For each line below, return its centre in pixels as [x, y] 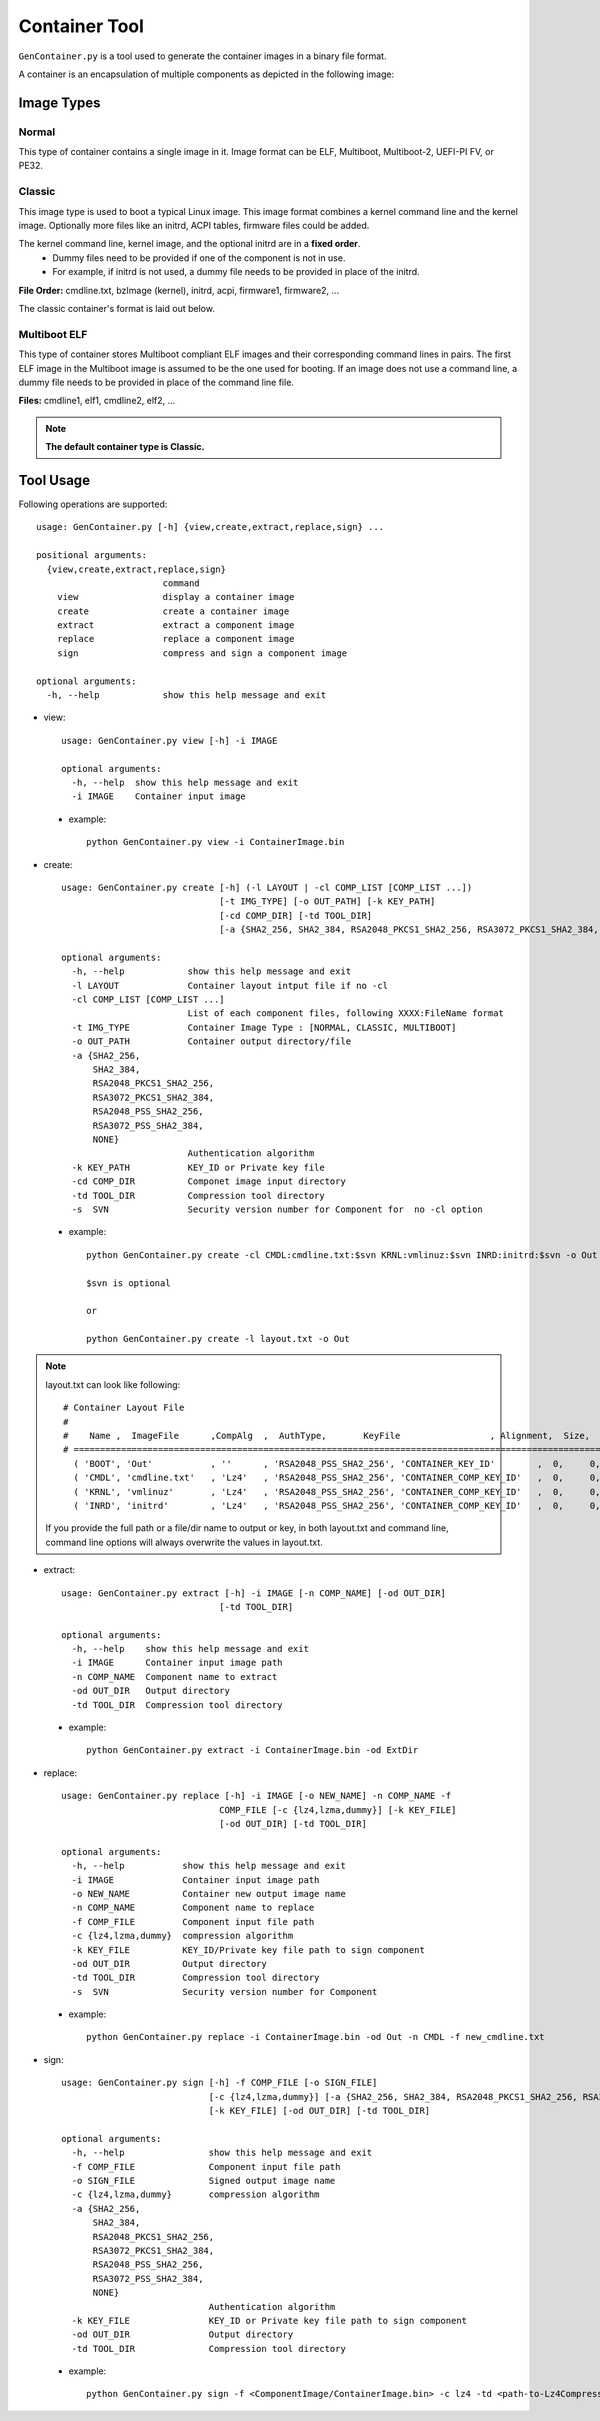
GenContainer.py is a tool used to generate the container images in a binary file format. [202, 56]
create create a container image [173, 611]
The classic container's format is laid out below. [116, 308]
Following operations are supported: [93, 504]
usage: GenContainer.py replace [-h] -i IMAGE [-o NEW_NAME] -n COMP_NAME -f [256, 1796]
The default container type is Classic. [125, 447]
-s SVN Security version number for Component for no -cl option [277, 1209]
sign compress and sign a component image [202, 653]
